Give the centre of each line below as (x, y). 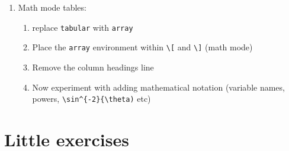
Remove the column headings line (93, 67)
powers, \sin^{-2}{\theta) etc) (91, 99)
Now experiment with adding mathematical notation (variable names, (158, 87)
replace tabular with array (83, 27)
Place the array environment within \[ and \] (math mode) (142, 47)
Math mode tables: (52, 7)
